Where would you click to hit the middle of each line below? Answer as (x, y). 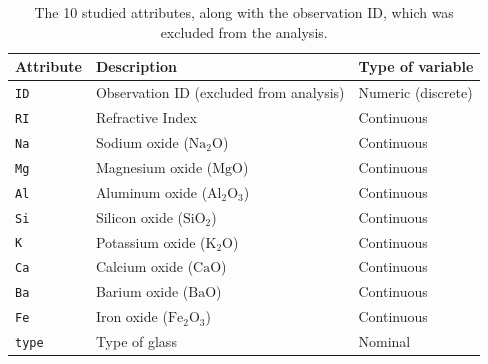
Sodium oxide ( (142, 141)
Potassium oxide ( (150, 241)
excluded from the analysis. (244, 31)
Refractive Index (146, 116)
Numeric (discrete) (415, 92)
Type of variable (416, 66)
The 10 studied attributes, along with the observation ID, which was (244, 12)
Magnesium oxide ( (154, 166)
